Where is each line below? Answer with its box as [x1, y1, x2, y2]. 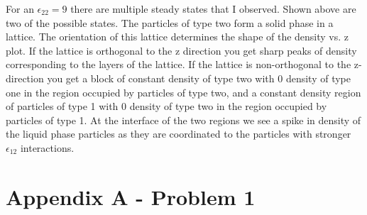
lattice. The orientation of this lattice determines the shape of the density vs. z [6, 29, 349, 44]
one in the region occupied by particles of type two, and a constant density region [6, 84, 361, 99]
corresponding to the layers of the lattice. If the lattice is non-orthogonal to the [6, 57, 351, 72]
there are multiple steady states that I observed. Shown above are [70, 1, 356, 16]
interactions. [20, 140, 75, 155]
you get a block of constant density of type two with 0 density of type [47, 70, 351, 85]
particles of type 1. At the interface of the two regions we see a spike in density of [6, 112, 361, 127]
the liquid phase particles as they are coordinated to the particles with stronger [6, 126, 351, 141]
